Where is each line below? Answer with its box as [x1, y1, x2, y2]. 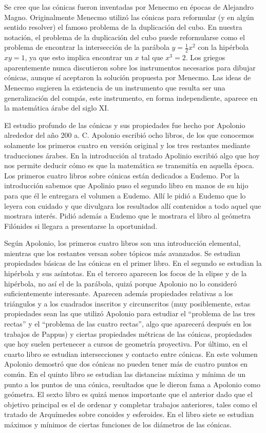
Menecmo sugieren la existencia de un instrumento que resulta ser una [4, 82, 225, 93]
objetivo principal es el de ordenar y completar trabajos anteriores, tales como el [4, 399, 257, 409]
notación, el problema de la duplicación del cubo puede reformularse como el [4, 31, 245, 42]
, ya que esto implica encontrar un [25, 52, 132, 63]
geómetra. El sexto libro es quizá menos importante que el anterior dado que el [4, 389, 253, 400]
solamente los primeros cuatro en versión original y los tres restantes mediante [4, 139, 251, 150]
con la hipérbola [198, 42, 249, 52]
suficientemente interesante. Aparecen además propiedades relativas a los [4, 288, 233, 299]
